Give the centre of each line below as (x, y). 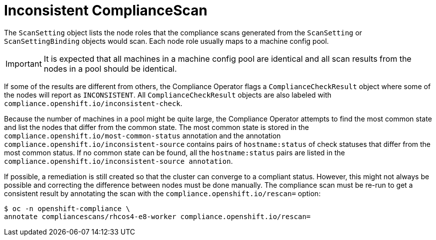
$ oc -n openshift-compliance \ (67, 208)
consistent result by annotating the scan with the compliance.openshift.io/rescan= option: (162, 193)
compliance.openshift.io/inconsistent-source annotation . (119, 161)
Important (24, 63)
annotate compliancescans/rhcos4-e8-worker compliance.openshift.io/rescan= (157, 216)
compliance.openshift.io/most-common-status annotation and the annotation (143, 135)
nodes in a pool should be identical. (110, 68)
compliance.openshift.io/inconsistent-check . (93, 103)
